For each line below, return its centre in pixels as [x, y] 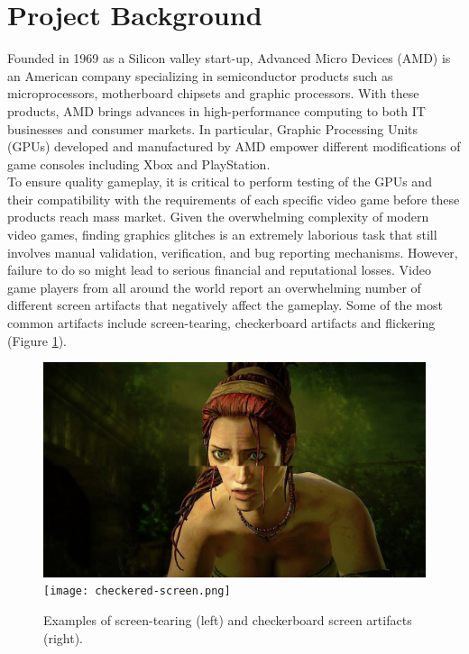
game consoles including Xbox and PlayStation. [139, 163]
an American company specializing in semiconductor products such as [200, 75]
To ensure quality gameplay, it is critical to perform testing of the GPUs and [220, 182]
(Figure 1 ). [37, 340]
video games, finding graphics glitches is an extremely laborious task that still [222, 235]
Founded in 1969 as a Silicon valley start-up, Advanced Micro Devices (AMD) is [229, 58]
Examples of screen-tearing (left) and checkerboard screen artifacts [228, 619]
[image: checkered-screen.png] [137, 591]
